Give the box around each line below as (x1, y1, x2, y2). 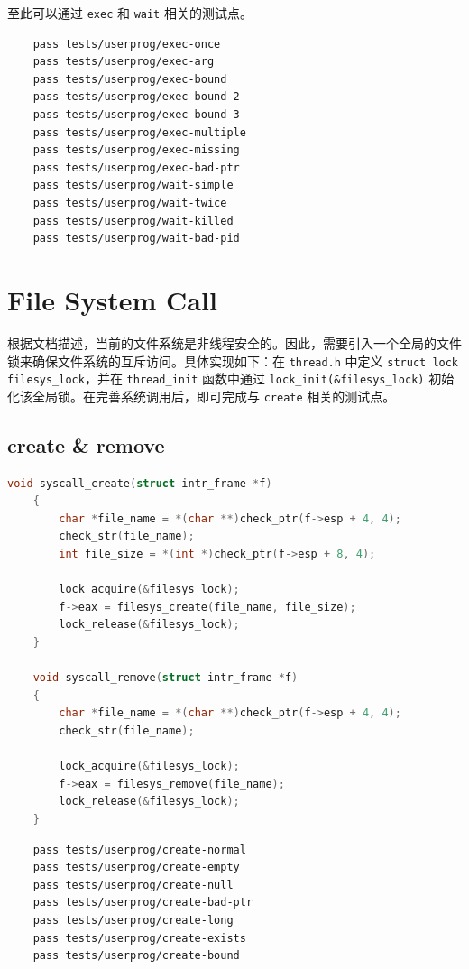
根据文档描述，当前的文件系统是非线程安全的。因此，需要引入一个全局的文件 (7, 333, 462, 352)
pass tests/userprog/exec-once (32, 37, 221, 51)
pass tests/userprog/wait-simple (32, 179, 234, 192)
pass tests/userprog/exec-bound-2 (32, 90, 240, 104)
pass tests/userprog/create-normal (32, 843, 246, 856)
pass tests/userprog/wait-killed (32, 214, 234, 227)
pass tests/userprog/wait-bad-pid (32, 232, 240, 245)
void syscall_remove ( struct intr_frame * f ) (32, 671, 299, 685)
